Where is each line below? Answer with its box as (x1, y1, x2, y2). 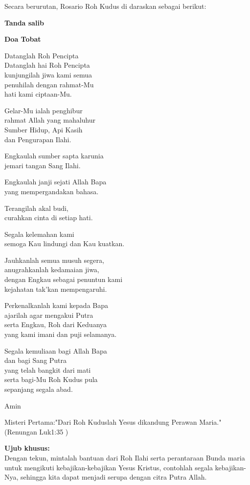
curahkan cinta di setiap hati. (4, 212, 93, 223)
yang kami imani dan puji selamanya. (4, 329, 117, 339)
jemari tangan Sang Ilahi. (4, 160, 81, 170)
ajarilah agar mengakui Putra (4, 309, 93, 320)
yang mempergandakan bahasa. (4, 186, 99, 196)
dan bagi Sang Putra (4, 355, 67, 365)
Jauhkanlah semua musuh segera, (4, 255, 104, 265)
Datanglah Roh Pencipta (4, 50, 79, 60)
